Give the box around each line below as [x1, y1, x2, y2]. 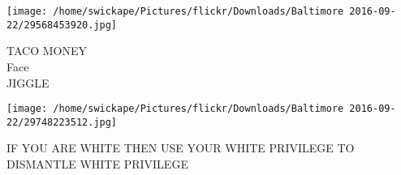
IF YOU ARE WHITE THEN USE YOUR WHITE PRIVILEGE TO [6, 139, 355, 156]
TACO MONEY [6, 42, 87, 59]
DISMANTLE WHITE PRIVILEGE [6, 156, 188, 172]
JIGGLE [6, 74, 50, 91]
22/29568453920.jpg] [6, 19, 118, 31]
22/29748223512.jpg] [6, 116, 118, 128]
